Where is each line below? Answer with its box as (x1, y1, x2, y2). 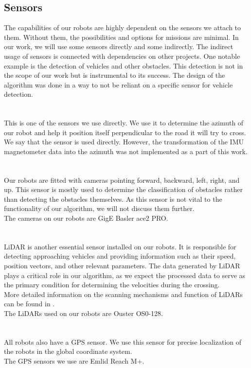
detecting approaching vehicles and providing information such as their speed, (4, 251, 236, 261)
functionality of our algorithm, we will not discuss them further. (4, 203, 195, 213)
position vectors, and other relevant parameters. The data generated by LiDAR (4, 261, 240, 271)
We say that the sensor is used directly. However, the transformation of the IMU (4, 137, 244, 147)
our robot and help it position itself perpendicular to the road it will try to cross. (4, 127, 246, 137)
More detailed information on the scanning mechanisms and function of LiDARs (4, 289, 243, 299)
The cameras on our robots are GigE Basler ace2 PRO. (4, 213, 168, 223)
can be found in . (4, 298, 55, 309)
